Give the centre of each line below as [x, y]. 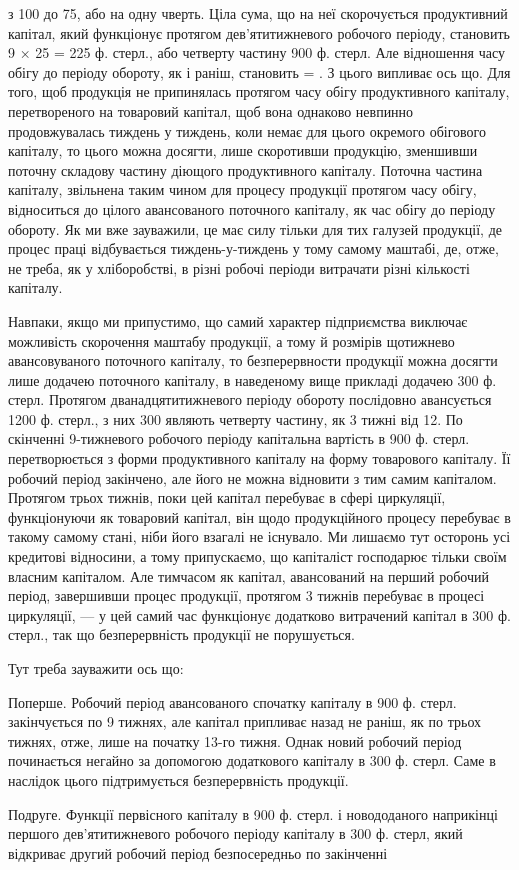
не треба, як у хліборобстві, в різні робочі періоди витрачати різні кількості [239, 267]
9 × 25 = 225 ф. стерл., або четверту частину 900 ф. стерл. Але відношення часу [256, 52]
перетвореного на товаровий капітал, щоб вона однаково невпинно [211, 110]
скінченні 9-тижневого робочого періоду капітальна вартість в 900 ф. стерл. [239, 438]
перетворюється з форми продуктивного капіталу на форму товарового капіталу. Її [259, 458]
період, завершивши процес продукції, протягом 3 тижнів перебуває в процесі [246, 595]
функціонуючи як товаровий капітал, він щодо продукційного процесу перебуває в [259, 516]
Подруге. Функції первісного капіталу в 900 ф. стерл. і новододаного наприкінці [253, 813]
